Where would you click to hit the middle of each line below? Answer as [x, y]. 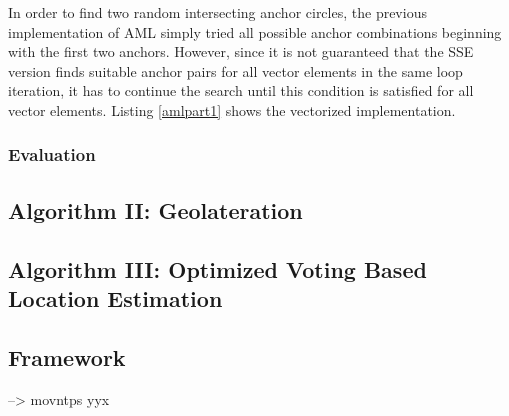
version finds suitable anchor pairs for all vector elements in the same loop [235, 70]
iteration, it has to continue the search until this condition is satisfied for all [241, 90]
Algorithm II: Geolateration [155, 209]
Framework [67, 356]
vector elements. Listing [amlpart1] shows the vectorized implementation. [232, 109]
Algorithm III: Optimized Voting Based [217, 268]
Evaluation [52, 154]
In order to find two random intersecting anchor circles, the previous [217, 12]
